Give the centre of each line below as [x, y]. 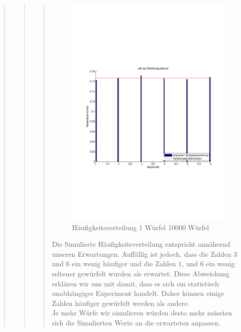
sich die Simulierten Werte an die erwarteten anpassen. [136, 322]
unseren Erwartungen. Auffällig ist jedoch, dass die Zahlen [142, 254]
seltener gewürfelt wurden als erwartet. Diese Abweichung [141, 273]
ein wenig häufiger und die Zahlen [124, 264]
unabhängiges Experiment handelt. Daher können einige [138, 293]
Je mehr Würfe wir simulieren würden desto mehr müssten [142, 313]
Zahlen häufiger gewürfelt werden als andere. [121, 303]
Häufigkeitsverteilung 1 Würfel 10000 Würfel [141, 227]
